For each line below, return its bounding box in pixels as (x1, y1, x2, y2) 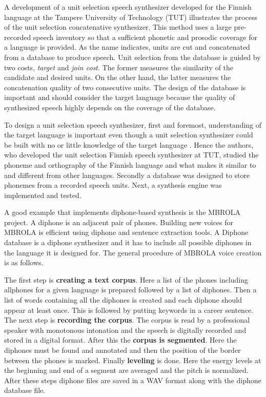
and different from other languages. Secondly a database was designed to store (4, 169, 250, 180)
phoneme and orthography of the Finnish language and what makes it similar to (4, 159, 256, 170)
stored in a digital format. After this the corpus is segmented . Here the (4, 334, 237, 345)
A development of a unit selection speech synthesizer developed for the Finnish (4, 2, 252, 12)
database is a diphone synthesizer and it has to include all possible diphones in (4, 237, 252, 248)
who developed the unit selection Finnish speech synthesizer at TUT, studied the (4, 149, 259, 160)
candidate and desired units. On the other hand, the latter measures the (4, 72, 231, 83)
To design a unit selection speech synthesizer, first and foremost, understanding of (4, 119, 262, 130)
